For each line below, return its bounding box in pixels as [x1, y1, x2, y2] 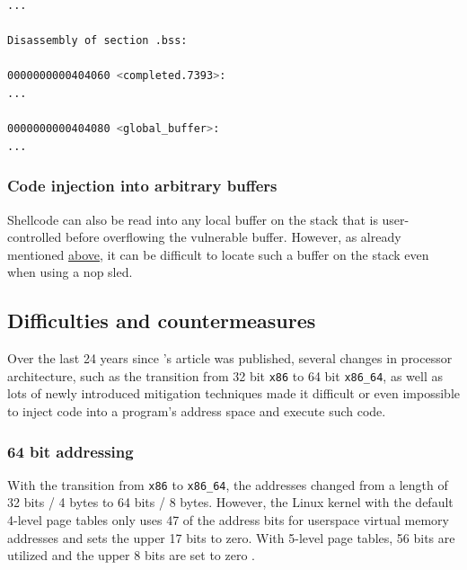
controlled [7, 227, 62, 246]
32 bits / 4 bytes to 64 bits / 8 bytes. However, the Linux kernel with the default [7, 493, 454, 512]
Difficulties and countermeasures [7, 307, 316, 334]
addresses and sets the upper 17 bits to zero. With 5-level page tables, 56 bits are [7, 528, 455, 547]
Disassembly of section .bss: [7, 34, 188, 48]
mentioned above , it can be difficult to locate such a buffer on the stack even [7, 245, 429, 263]
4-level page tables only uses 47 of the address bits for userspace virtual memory [7, 511, 449, 530]
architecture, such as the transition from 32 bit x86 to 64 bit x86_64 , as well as [7, 366, 443, 385]
